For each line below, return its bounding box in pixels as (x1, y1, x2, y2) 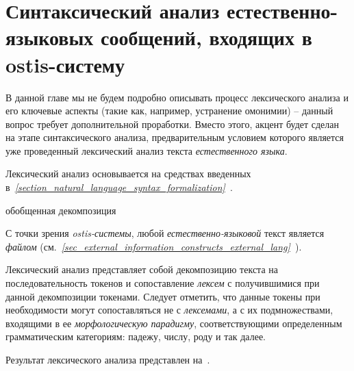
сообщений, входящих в (101, 23, 312, 51)
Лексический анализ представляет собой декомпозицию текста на (5, 262, 278, 277)
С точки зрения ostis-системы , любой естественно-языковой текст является (5, 226, 325, 240)
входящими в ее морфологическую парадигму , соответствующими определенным (5, 316, 342, 330)
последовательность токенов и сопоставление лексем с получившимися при (5, 276, 320, 290)
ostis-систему (5, 50, 125, 78)
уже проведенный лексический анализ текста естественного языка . (5, 143, 288, 157)
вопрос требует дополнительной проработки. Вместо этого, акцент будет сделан (5, 116, 340, 131)
